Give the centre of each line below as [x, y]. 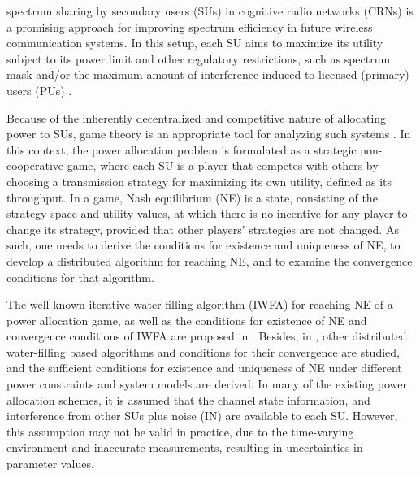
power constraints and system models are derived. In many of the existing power [207, 384]
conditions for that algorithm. [80, 277]
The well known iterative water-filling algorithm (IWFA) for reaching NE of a [200, 304]
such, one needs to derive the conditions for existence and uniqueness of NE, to [204, 245]
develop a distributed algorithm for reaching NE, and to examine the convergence [210, 260]
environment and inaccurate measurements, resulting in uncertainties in [185, 447]
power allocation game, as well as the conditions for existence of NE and [187, 320]
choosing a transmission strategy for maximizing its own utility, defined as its [199, 181]
